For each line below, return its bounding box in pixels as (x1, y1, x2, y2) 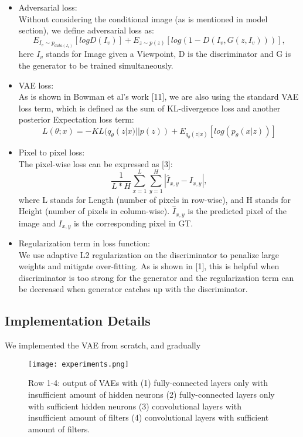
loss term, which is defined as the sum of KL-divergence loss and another (18, 101, 281, 114)
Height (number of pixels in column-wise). (18, 205, 170, 217)
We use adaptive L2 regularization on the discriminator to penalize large (18, 248, 280, 260)
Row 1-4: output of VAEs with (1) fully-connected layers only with (28, 377, 268, 389)
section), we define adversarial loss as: (18, 24, 154, 36)
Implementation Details (5, 311, 151, 330)
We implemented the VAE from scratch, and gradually (5, 339, 201, 351)
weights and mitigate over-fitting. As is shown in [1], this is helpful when (18, 260, 280, 272)
